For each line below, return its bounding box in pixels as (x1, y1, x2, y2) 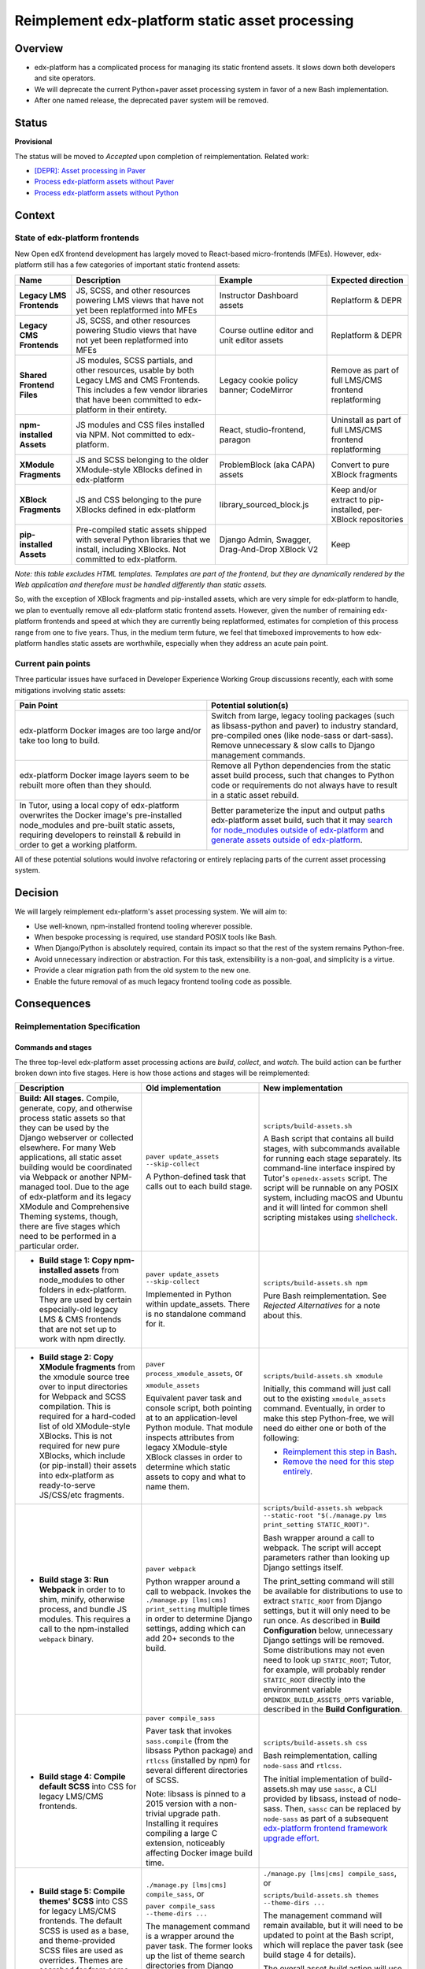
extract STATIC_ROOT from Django (263, 1596, 382, 1607)
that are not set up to (39, 1324, 117, 1335)
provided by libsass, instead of (263, 1793, 377, 1804)
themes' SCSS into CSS (39, 1896, 128, 1907)
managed (19, 1181, 55, 1192)
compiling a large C (146, 1828, 218, 1839)
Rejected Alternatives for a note (263, 1300, 381, 1311)
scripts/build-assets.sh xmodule (263, 1371, 383, 1380)
